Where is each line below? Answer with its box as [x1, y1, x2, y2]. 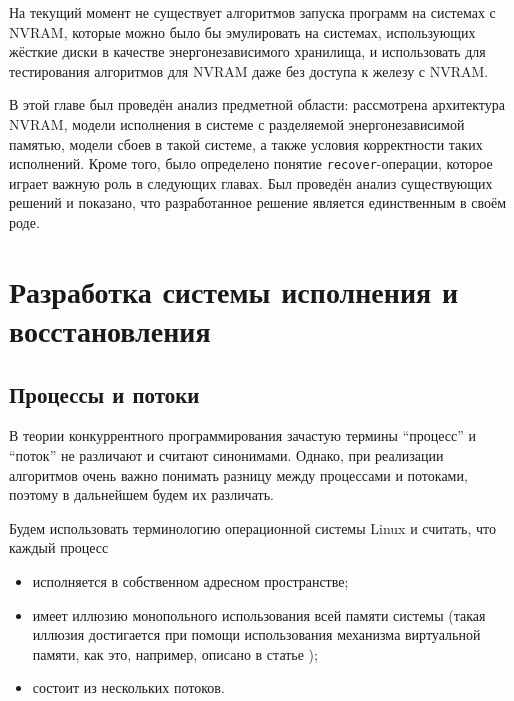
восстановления [9, 309, 211, 350]
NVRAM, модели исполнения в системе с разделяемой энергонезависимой [9, 113, 465, 134]
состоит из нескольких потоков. [32, 677, 225, 698]
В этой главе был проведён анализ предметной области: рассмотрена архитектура [9, 94, 505, 115]
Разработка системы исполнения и [9, 270, 459, 311]
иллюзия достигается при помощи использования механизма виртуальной [32, 624, 481, 645]
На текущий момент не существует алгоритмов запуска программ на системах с [9, 2, 496, 22]
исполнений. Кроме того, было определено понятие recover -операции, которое [9, 153, 493, 174]
